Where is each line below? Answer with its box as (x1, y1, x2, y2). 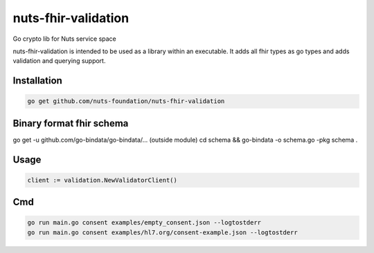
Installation (12, 75, 62, 86)
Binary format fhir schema (12, 118, 129, 129)
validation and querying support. (12, 57, 106, 65)
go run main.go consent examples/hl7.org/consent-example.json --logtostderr (27, 228, 298, 236)
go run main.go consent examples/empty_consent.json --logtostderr (27, 218, 262, 227)
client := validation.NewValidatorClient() (27, 176, 178, 184)
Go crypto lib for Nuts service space (12, 35, 117, 43)
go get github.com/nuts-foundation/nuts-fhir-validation (27, 97, 225, 105)
